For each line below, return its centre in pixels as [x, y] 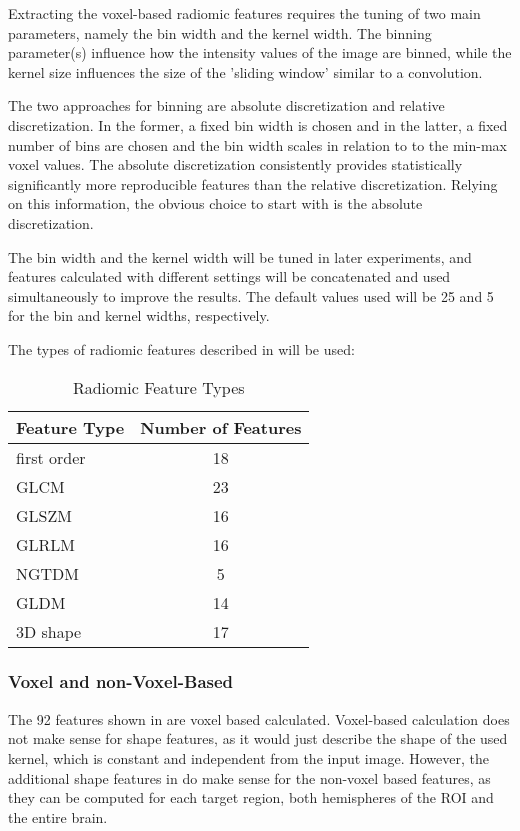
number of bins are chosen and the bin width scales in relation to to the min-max [257, 144]
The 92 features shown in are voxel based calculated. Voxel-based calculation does [259, 718]
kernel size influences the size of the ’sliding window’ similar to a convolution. [245, 71]
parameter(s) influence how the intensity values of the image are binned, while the [260, 52]
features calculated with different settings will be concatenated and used [229, 276]
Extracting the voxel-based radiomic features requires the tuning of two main [244, 13]
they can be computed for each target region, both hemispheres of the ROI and [251, 797]
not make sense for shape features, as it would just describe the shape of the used [258, 738]
